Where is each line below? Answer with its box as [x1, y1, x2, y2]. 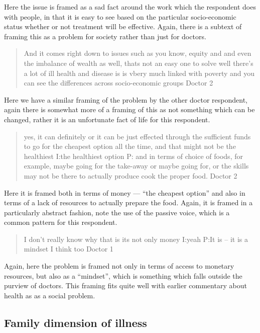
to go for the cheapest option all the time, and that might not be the [24, 141, 236, 151]
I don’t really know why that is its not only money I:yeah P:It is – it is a [24, 233, 248, 244]
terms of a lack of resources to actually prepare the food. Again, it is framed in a [4, 197, 253, 208]
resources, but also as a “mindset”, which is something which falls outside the [4, 270, 242, 281]
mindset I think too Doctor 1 [24, 243, 113, 254]
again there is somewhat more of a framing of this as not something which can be [4, 104, 255, 115]
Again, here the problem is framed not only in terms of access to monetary [4, 261, 234, 271]
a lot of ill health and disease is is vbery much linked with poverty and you [24, 67, 255, 78]
